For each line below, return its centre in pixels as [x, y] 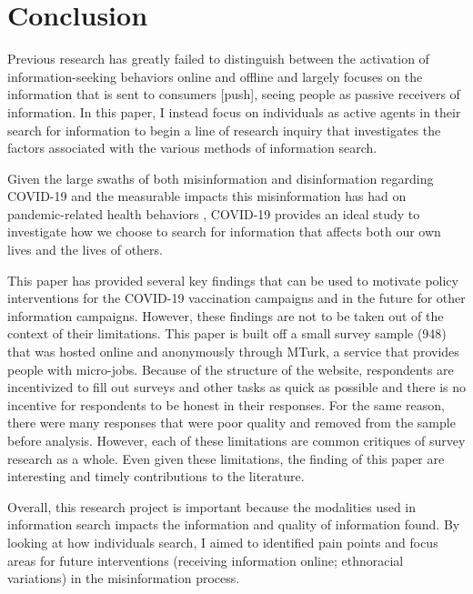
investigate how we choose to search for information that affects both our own [224, 232]
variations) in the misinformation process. [124, 578]
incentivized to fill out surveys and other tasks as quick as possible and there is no [237, 387]
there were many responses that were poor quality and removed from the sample [231, 423]
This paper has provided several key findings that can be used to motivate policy [233, 280]
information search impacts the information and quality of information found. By [234, 524]
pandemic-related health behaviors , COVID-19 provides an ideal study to [214, 213]
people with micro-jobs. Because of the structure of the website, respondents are [231, 369]
